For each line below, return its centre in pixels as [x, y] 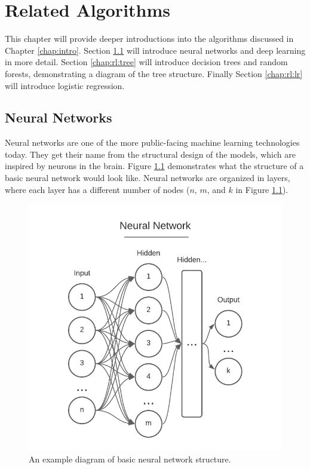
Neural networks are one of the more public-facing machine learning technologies [152, 142]
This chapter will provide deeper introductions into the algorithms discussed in [149, 39]
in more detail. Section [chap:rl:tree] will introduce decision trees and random [146, 62]
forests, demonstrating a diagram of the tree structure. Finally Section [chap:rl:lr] [154, 73]
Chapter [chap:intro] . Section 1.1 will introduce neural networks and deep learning [155, 50]
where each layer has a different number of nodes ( [97, 189]
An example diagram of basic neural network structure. [130, 459]
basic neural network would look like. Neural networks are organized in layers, [148, 178]
